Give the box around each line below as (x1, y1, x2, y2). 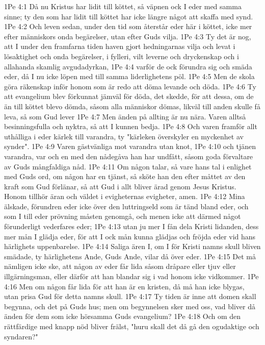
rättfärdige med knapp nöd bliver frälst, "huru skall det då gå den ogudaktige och (4, 321, 259, 331)
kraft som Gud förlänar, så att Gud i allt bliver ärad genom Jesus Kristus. (4, 181, 236, 191)
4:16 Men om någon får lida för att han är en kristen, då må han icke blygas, (4, 281, 245, 291)
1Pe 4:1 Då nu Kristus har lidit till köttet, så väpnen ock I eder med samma (4, 1, 242, 11)
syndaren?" (4, 331, 38, 341)
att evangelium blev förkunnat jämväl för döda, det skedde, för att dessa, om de (4, 91, 254, 102)
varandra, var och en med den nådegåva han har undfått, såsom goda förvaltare (4, 151, 253, 161)
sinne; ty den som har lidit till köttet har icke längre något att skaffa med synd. (4, 11, 253, 21)
